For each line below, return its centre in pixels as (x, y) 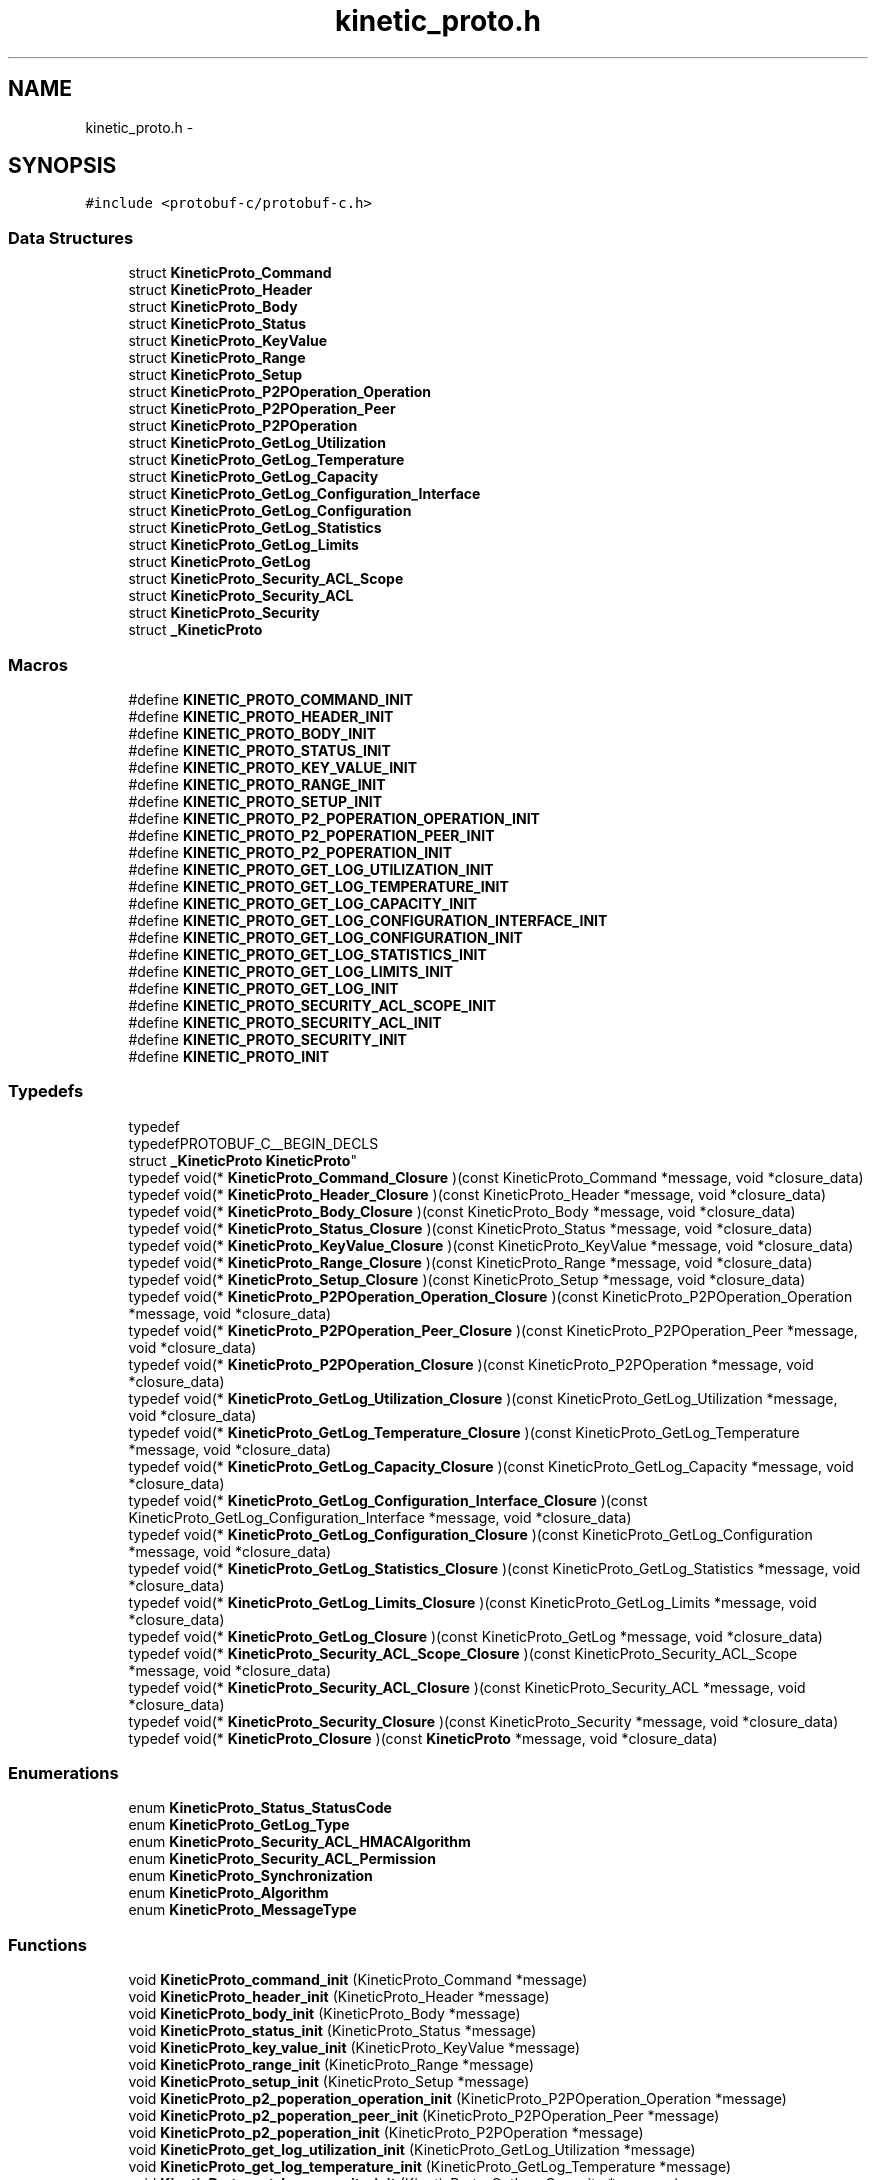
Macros (38, 664)
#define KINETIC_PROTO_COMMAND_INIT (271, 699)
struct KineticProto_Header (220, 290)
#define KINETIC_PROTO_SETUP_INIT (255, 801)
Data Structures (71, 237)
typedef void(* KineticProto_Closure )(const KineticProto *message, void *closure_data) (423, 1738)
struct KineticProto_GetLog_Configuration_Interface (304, 494)
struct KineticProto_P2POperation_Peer (262, 409)
